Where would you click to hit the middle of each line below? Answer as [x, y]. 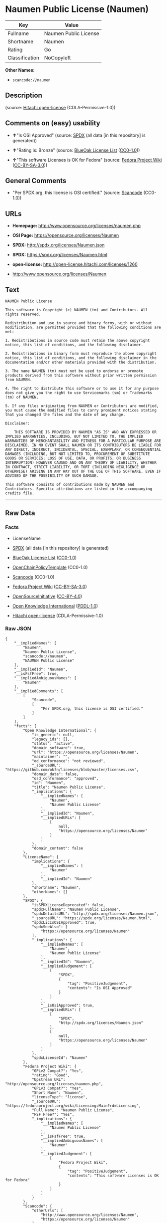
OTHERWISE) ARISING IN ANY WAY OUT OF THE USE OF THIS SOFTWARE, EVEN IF [83, 471]
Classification [24, 57]
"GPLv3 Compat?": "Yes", [57, 1088]
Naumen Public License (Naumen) [77, 9]
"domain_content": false [57, 848]
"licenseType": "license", [60, 1097]
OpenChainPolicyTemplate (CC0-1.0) [50, 567]
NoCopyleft [57, 57]
